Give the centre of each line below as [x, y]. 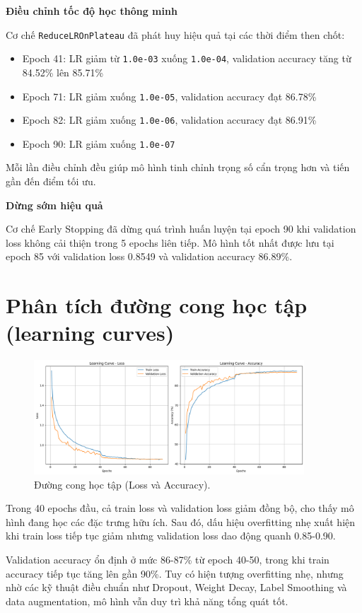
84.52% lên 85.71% [63, 72]
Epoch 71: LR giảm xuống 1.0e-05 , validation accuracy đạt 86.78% [169, 96]
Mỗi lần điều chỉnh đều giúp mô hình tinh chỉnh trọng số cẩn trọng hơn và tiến [178, 167]
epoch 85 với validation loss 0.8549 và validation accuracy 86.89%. [149, 256]
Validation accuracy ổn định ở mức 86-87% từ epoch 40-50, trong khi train [168, 560]
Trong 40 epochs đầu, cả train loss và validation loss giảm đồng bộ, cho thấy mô [180, 508]
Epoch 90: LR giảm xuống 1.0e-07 [99, 143]
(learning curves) [90, 333]
